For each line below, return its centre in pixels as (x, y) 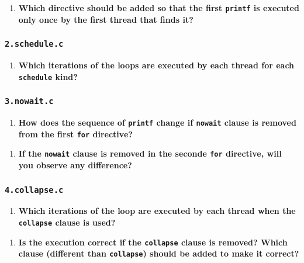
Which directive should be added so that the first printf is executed (159, 8)
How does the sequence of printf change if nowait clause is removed (157, 122)
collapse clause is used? (67, 222)
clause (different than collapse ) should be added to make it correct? (159, 253)
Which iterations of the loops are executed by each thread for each (156, 65)
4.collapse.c (34, 190)
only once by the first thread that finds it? (106, 19)
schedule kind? (48, 76)
